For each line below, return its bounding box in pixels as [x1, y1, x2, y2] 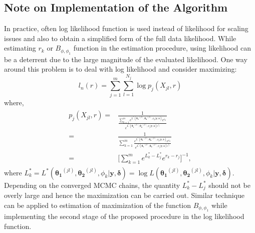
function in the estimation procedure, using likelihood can [73, 43, 251, 53]
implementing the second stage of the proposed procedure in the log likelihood [4, 211, 244, 221]
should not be [208, 179, 250, 190]
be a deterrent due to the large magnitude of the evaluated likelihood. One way [4, 54, 247, 64]
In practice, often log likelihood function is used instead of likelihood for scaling [4, 23, 248, 34]
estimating [4, 43, 36, 53]
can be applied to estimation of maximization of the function [4, 199, 191, 210]
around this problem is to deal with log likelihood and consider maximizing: [4, 64, 237, 74]
